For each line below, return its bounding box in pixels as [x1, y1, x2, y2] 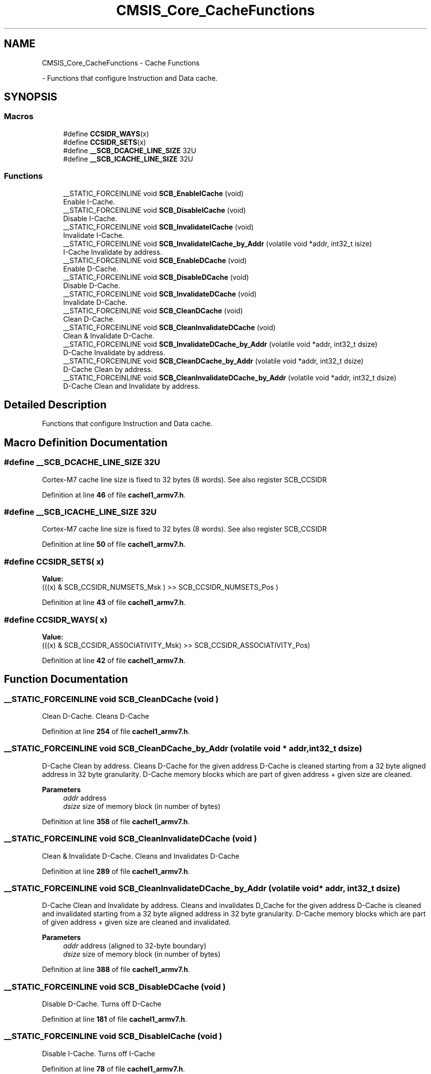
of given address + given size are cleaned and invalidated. [42, 918, 231, 927]
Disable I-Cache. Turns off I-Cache [42, 1049, 155, 1058]
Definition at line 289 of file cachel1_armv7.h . [42, 867, 190, 875]
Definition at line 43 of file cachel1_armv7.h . [42, 598, 186, 607]
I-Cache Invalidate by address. [63, 247, 162, 256]
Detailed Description [4, 398, 107, 411]
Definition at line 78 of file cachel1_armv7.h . [42, 1064, 185, 1073]
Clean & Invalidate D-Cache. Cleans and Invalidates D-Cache [42, 851, 240, 860]
